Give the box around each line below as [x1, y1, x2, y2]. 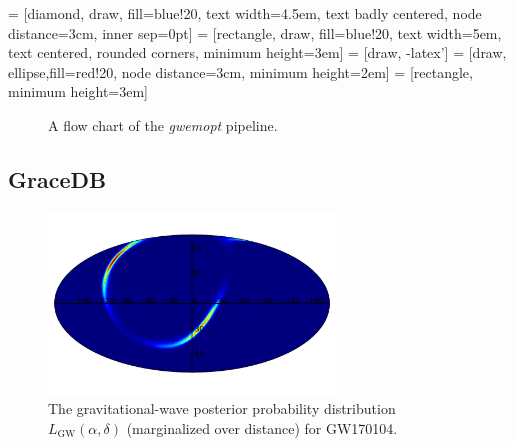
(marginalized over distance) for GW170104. [126, 417, 398, 438]
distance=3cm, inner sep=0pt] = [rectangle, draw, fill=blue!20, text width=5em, [8, 22, 502, 43]
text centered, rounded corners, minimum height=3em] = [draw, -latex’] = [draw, [8, 42, 507, 63]
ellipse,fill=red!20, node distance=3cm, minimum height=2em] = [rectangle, [8, 61, 473, 82]
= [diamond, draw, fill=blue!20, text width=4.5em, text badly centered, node [8, 3, 482, 23]
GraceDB [8, 163, 107, 194]
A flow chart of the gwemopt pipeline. [48, 114, 278, 135]
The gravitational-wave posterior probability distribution [48, 398, 396, 419]
